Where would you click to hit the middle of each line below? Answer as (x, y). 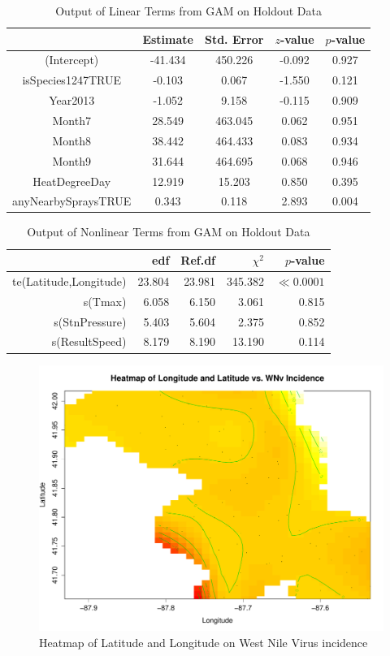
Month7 (71, 120)
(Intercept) (72, 60)
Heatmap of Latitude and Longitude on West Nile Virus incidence (204, 642)
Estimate (168, 39)
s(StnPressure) (90, 321)
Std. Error (234, 39)
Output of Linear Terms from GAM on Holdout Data (188, 11)
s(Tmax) (105, 301)
